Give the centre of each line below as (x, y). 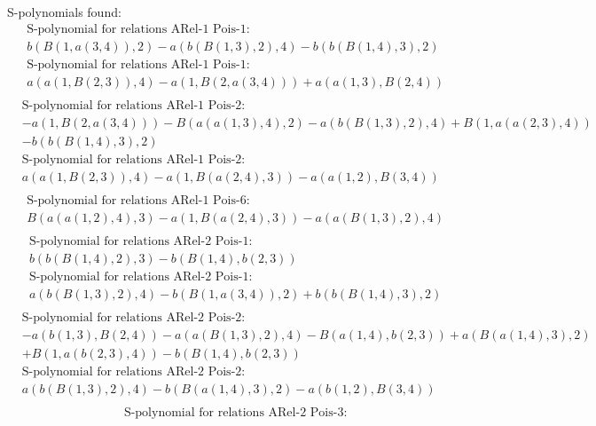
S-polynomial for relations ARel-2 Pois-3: (235, 413)
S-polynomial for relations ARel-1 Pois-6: (138, 200)
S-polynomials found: (64, 12)
